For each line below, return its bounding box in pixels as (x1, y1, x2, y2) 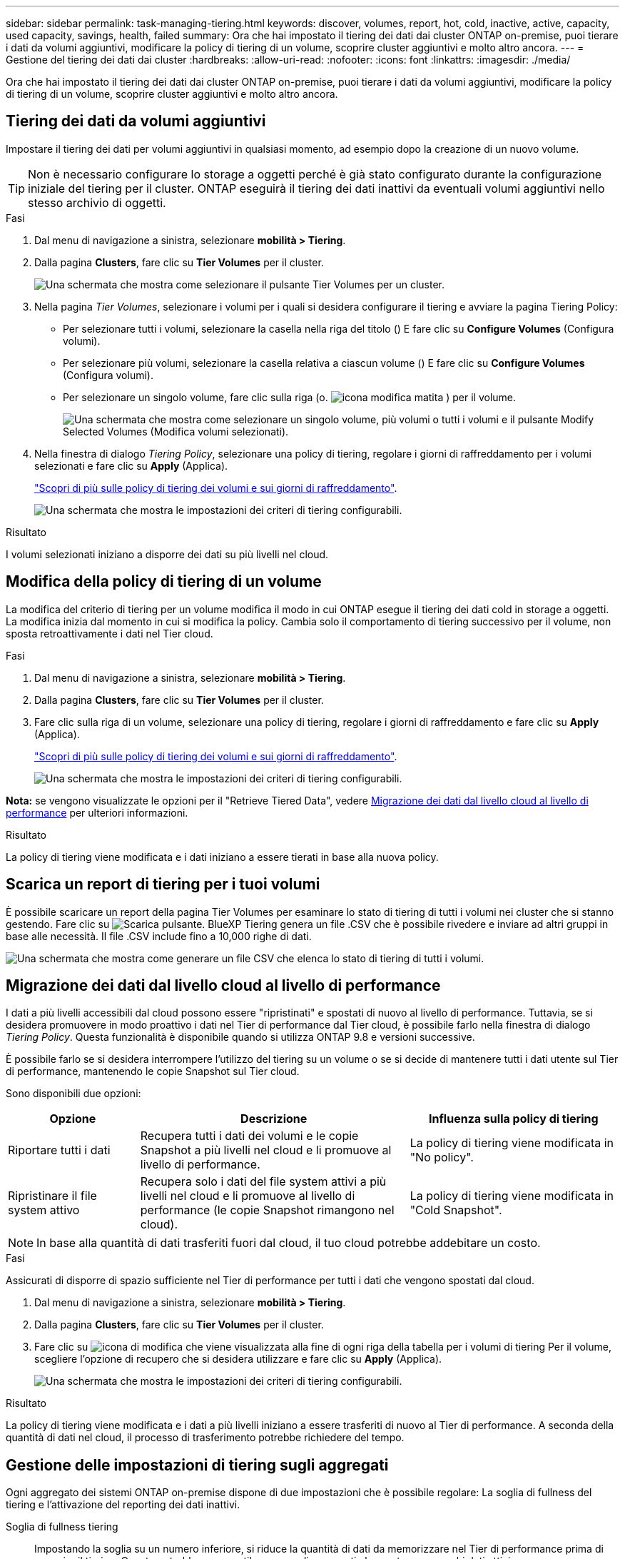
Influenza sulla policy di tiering (429, 1111, 599, 1126)
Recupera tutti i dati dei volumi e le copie (140, 1129, 359, 1144)
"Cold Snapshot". (410, 1203, 502, 1218)
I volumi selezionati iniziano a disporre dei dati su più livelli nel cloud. (6, 548, 329, 560)
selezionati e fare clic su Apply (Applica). (34, 459, 228, 472)
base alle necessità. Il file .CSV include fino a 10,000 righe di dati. (6, 929, 312, 942)
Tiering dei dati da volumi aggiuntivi (6, 112, 266, 131)
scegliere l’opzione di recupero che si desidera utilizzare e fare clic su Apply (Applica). (34, 1353, 442, 1366)
